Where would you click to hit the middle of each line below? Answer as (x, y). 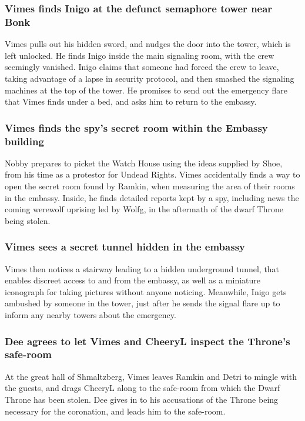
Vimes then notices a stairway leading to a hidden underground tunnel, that (142, 268)
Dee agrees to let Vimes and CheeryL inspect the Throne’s (148, 341)
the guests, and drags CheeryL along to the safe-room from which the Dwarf (143, 388)
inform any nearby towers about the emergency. (91, 315)
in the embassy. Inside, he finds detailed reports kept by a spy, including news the (152, 197)
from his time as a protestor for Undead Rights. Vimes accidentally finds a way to (152, 174)
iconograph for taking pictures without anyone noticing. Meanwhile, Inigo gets (146, 291)
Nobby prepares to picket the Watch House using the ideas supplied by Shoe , (144, 163)
